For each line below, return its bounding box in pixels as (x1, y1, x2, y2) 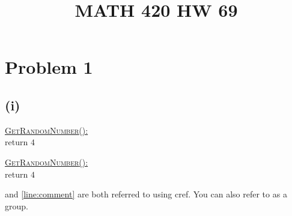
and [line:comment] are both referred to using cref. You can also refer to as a (5, 188, 287, 200)
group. (5, 199, 28, 212)
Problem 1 (5, 55, 93, 79)
